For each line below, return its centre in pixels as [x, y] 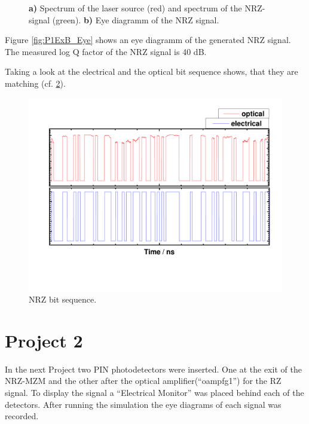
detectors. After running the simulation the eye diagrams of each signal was [143, 404]
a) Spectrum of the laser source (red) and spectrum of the [135, 8]
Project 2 [44, 340]
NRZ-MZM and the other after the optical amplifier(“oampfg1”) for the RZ [143, 381]
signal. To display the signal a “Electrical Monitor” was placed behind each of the [154, 393]
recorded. [22, 416]
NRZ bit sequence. [63, 299]
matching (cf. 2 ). [35, 83]
